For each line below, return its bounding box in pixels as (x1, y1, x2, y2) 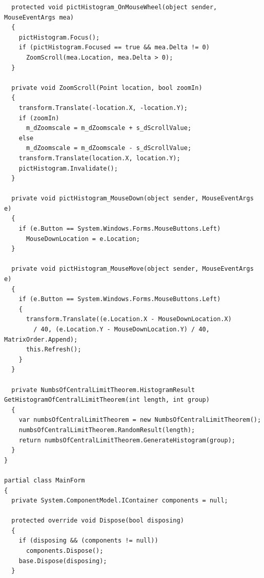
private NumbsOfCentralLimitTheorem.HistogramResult (11, 386, 195, 394)
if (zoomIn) (18, 114, 59, 122)
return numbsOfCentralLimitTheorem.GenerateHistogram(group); (18, 436, 236, 444)
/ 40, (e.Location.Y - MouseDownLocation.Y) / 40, (33, 326, 210, 333)
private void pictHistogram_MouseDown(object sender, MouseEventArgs (11, 195, 254, 202)
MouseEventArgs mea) (4, 13, 74, 21)
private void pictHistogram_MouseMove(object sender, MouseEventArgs (11, 265, 254, 273)
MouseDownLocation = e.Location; (26, 235, 140, 243)
